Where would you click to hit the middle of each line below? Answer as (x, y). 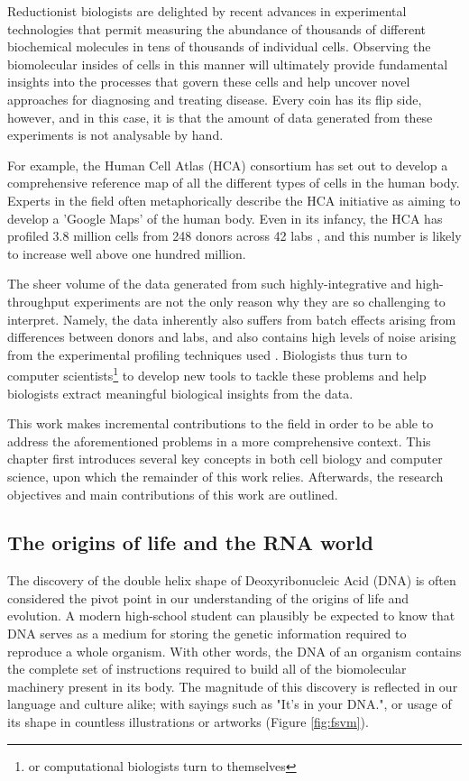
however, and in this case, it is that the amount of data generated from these (220, 117)
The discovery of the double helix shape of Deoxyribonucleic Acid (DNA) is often (232, 580)
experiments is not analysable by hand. (115, 135)
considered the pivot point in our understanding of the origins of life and (208, 597)
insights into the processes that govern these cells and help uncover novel (209, 82)
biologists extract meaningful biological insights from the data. (180, 393)
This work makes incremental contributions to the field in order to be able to (221, 423)
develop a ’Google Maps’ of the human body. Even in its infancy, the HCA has (225, 218)
